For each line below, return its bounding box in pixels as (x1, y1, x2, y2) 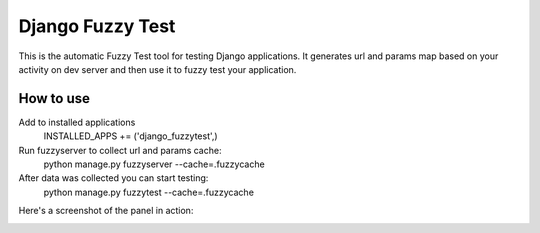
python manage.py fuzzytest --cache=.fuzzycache (43, 186, 255, 198)
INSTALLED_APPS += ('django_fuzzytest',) (43, 130, 219, 142)
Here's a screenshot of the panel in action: (18, 205, 194, 217)
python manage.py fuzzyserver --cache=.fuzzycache (43, 158, 265, 170)
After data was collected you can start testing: (18, 172, 209, 184)
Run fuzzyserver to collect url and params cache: (18, 144, 222, 156)
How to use (18, 90, 90, 107)
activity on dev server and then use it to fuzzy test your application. (18, 63, 297, 75)
